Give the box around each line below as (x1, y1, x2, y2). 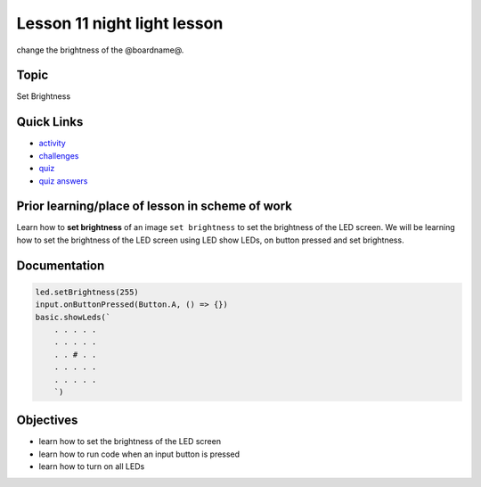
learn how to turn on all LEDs (38, 461, 145, 472)
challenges (38, 150, 79, 161)
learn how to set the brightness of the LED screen (38, 436, 222, 447)
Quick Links (16, 114, 84, 129)
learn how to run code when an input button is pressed (38, 449, 240, 459)
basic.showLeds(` (35, 312, 111, 322)
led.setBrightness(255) (35, 286, 140, 297)
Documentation (16, 258, 105, 273)
